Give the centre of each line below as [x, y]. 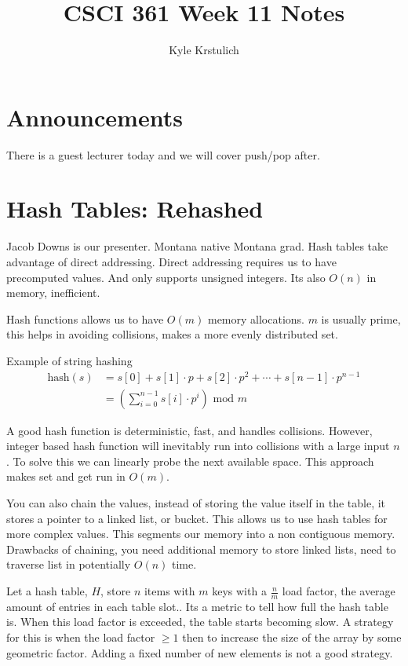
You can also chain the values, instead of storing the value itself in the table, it [196, 503]
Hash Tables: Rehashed [135, 209]
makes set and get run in [66, 476]
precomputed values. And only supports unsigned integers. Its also [166, 277]
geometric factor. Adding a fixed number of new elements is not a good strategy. [200, 652]
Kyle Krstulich [204, 50]
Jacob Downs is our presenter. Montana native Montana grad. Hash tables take [197, 246]
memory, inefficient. [53, 293]
